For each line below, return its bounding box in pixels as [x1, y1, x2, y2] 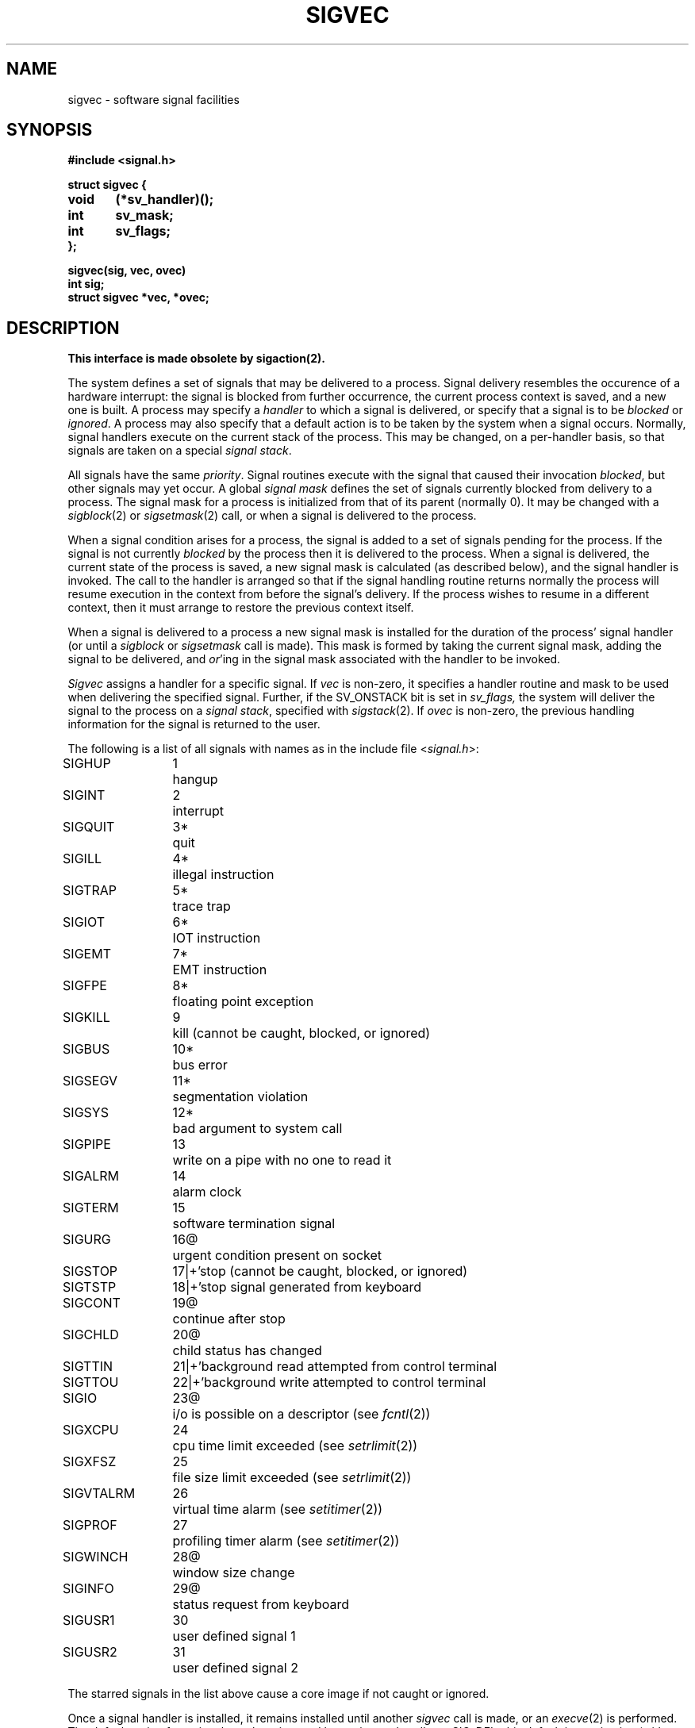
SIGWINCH [63, 1549, 129, 1565]
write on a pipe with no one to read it [172, 1152, 392, 1169]
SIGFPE [63, 977, 107, 994]
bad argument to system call [172, 1120, 343, 1137]
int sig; [67, 277, 105, 291]
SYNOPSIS [6, 120, 93, 140]
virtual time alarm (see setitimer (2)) [172, 1501, 383, 1518]
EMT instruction [172, 962, 267, 978]
